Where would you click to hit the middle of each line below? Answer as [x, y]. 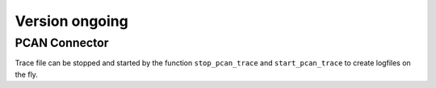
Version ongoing [71, 21]
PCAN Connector [62, 43]
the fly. [26, 74]
